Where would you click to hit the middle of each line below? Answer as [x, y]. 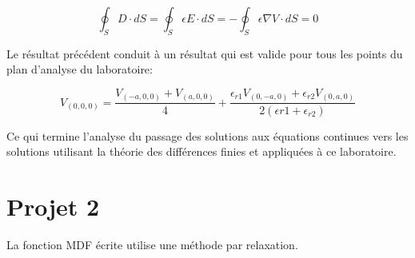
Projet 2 [53, 206]
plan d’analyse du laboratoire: [80, 69]
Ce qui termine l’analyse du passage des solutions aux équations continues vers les [207, 135]
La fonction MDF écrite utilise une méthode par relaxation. [152, 244]
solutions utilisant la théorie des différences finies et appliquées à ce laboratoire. [202, 151]
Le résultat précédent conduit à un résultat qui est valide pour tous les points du [205, 53]
